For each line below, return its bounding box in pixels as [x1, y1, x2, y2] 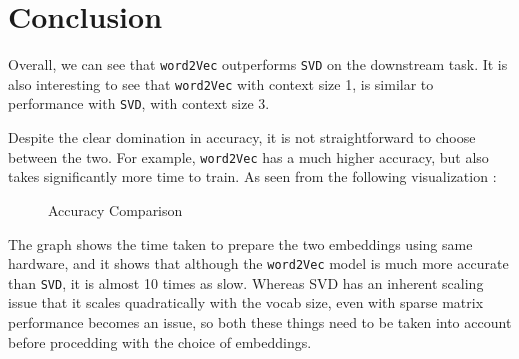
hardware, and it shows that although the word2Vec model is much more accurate [8, 253, 509, 274]
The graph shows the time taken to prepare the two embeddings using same [8, 233, 473, 254]
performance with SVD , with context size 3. [8, 93, 270, 114]
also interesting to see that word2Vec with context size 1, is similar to [8, 73, 434, 94]
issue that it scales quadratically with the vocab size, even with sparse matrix [8, 292, 484, 313]
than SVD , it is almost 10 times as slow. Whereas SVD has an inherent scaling [8, 272, 484, 293]
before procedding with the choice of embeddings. [8, 331, 312, 352]
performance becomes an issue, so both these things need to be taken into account [8, 312, 512, 333]
